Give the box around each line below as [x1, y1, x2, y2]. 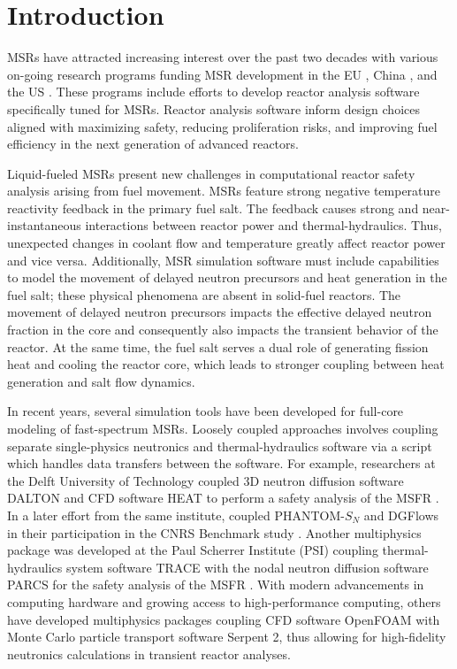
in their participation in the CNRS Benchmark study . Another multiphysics [7, 523, 422, 542]
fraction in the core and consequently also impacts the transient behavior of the [7, 320, 438, 339]
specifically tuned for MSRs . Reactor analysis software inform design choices [7, 99, 420, 118]
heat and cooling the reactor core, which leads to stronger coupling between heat [7, 355, 445, 373]
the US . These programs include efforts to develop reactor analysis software [7, 82, 420, 101]
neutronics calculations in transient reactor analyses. [7, 644, 291, 663]
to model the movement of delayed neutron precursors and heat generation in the [7, 268, 447, 287]
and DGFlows [363, 505, 439, 524]
